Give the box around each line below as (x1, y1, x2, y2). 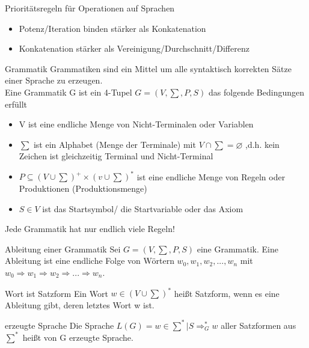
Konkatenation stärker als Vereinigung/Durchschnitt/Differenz (19, 42, 249, 55)
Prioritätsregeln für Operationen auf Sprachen (5, 2, 175, 14)
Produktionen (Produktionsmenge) (19, 182, 147, 195)
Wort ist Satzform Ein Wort (5, 287, 108, 299)
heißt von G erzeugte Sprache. (22, 331, 133, 343)
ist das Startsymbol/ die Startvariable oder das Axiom (42, 202, 243, 215)
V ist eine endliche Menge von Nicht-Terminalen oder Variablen (19, 118, 254, 130)
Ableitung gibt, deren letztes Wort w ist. (5, 298, 154, 311)
